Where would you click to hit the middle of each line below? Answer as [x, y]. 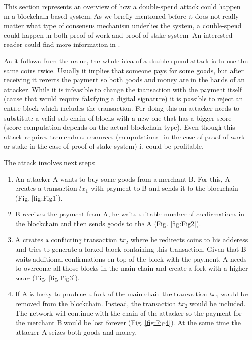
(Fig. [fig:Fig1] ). [39, 197]
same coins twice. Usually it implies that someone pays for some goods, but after [124, 70]
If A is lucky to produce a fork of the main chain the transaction [111, 294]
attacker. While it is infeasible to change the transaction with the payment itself [123, 89]
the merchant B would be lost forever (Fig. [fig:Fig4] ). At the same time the [128, 322]
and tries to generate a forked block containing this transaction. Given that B [131, 249]
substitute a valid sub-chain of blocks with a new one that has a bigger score [118, 117]
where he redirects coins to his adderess [189, 240]
